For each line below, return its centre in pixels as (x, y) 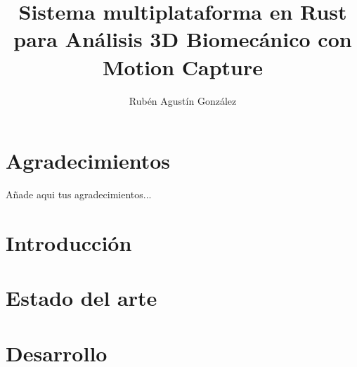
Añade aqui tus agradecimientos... (79, 194)
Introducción (69, 242)
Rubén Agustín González (183, 100)
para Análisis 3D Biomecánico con (183, 39)
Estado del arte (82, 298)
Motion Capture (183, 66)
